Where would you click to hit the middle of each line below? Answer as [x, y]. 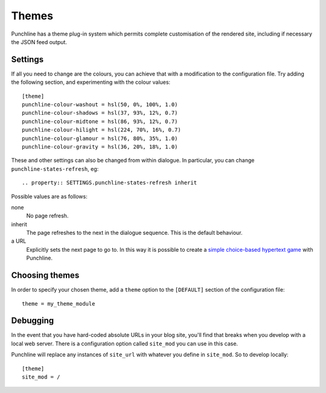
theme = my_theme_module [59, 304]
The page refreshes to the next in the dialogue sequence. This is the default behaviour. [134, 233]
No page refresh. [47, 216]
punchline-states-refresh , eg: [55, 168]
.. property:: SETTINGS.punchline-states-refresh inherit [110, 183]
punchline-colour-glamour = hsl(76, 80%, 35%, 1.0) [100, 138]
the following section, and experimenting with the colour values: [91, 82]
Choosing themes [45, 276]
